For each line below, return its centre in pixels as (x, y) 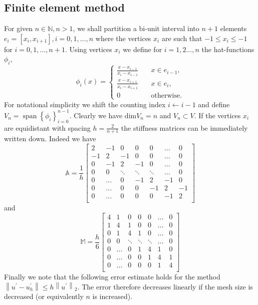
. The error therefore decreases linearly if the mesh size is (165, 286)
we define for (143, 49)
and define (214, 104)
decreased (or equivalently (44, 296)
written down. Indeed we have (50, 138)
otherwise (166, 96)
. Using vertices (88, 49)
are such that (182, 38)
